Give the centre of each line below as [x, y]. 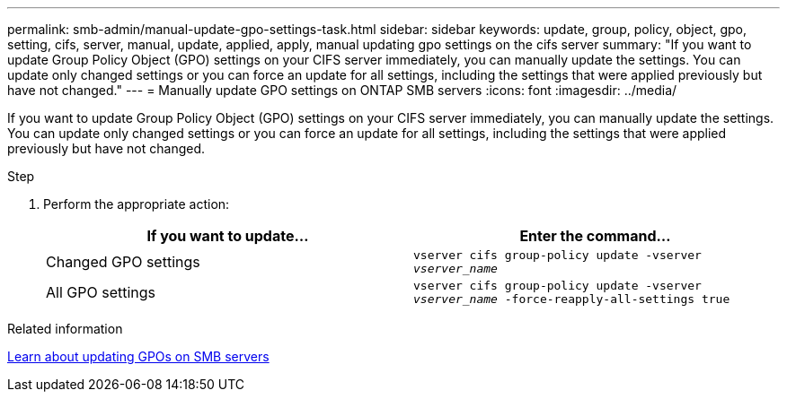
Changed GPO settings [123, 262]
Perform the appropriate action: [137, 204]
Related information [65, 329]
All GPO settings [101, 292]
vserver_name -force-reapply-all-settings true [572, 299]
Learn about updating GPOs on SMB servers [138, 356]
